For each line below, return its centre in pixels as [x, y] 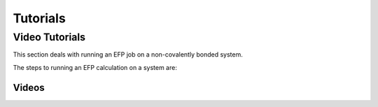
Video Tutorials [49, 37]
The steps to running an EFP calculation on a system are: [95, 67]
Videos [29, 87]
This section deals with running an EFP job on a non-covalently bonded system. [128, 55]
